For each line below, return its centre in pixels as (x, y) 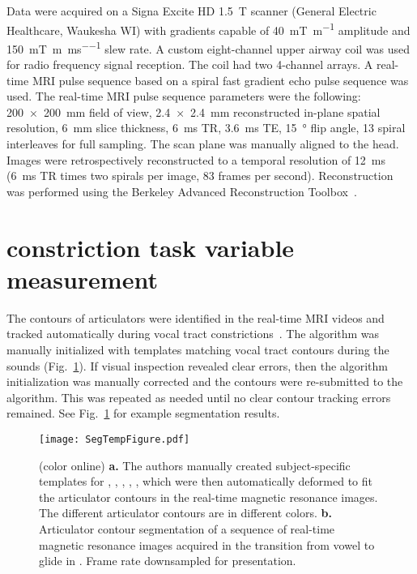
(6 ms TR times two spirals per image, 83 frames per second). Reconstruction (200, 176)
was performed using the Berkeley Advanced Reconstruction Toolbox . (182, 191)
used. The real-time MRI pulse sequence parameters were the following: (184, 96)
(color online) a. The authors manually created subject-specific (195, 465)
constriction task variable (151, 247)
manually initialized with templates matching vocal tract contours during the (198, 349)
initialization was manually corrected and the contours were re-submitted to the (205, 381)
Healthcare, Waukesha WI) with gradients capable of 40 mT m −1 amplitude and (208, 28)
